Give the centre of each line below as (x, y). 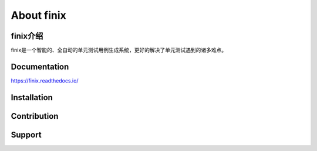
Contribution (35, 116)
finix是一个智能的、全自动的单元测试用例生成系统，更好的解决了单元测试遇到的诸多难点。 (119, 50)
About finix (39, 15)
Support (26, 135)
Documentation (40, 66)
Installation (32, 97)
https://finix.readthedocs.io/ (45, 80)
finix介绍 (27, 36)
